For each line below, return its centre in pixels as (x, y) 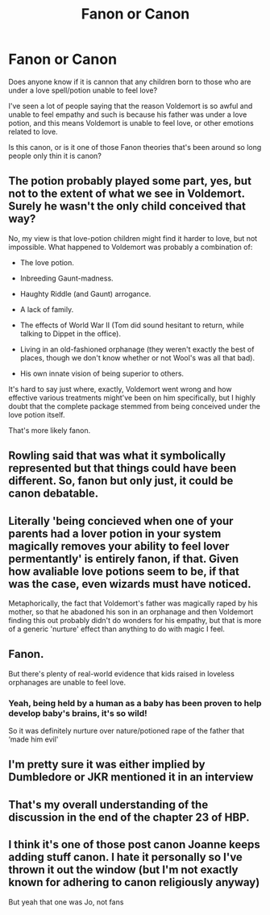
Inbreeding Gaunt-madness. (67, 278)
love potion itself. (37, 414)
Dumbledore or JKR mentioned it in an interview (131, 778)
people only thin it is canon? (55, 156)
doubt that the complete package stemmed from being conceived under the (134, 406)
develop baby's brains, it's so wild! (78, 713)
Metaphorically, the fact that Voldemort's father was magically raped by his (133, 603)
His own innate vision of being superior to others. (102, 373)
